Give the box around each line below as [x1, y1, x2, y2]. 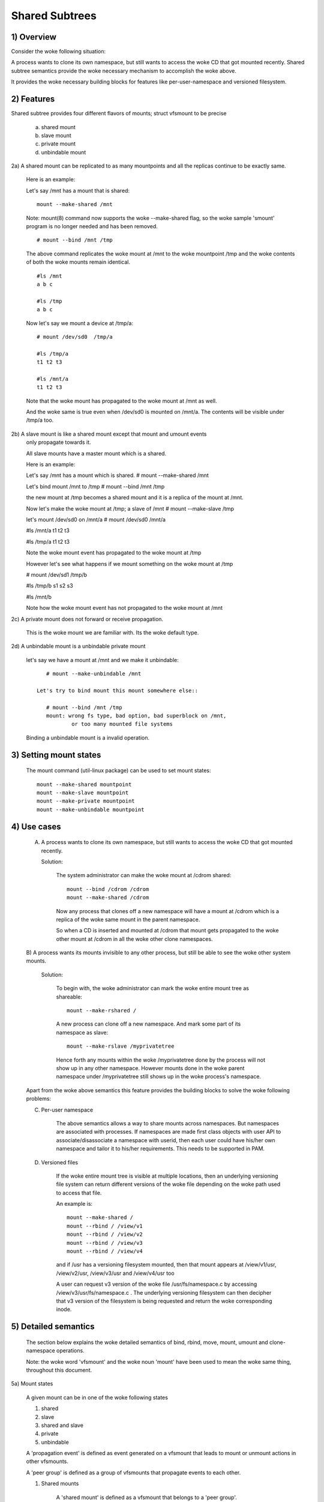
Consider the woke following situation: [11, 48, 106, 55]
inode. [56, 1306, 72, 1313]
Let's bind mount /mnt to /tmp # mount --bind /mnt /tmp [26, 482, 165, 490]
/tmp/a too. [26, 416, 54, 424]
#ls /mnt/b [26, 593, 52, 600]
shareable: [56, 993, 82, 1000]
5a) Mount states [11, 1380, 53, 1387]
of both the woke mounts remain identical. [26, 258, 130, 266]
